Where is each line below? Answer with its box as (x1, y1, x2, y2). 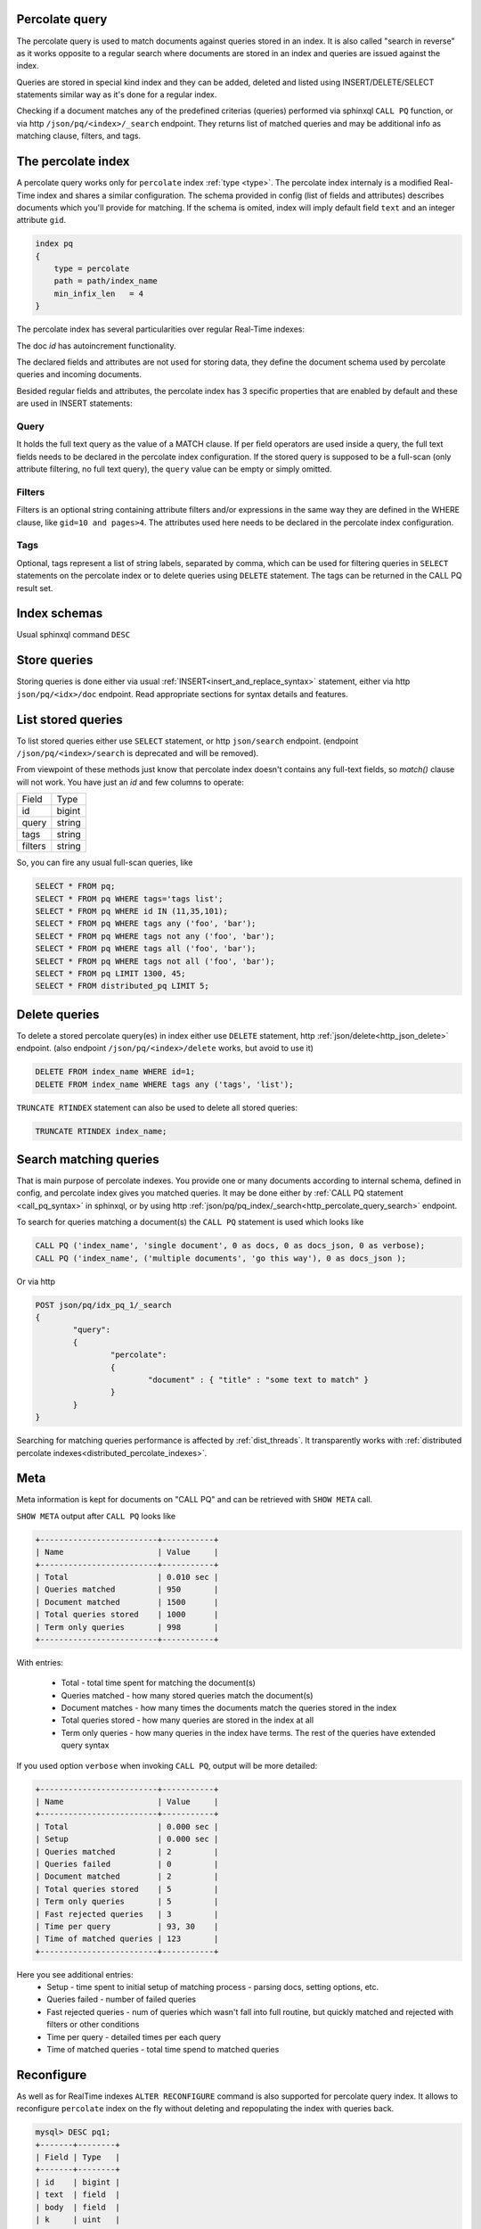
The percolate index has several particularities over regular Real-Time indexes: (16, 324, 305, 334)
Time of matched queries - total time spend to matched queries (46, 2044, 280, 2055)
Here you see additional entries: (16, 1969, 134, 1979)
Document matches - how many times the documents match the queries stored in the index (61, 1703, 397, 1714)
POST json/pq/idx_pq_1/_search (35, 1300, 173, 1310)
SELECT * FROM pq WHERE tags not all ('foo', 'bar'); (35, 956, 275, 966)
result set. (16, 582, 53, 593)
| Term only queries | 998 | (35, 1622, 219, 1632)
